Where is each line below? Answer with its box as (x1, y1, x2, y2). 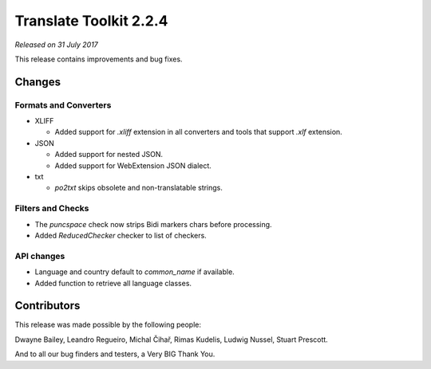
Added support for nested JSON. (54, 150, 164, 159)
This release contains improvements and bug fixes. (14, 54, 183, 64)
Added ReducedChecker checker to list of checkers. (34, 230, 207, 240)
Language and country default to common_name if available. (34, 267, 235, 277)
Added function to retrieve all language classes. (34, 278, 192, 288)
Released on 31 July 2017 (14, 40, 99, 49)
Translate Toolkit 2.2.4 (14, 12, 168, 29)
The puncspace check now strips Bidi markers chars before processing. (34, 219, 272, 229)
